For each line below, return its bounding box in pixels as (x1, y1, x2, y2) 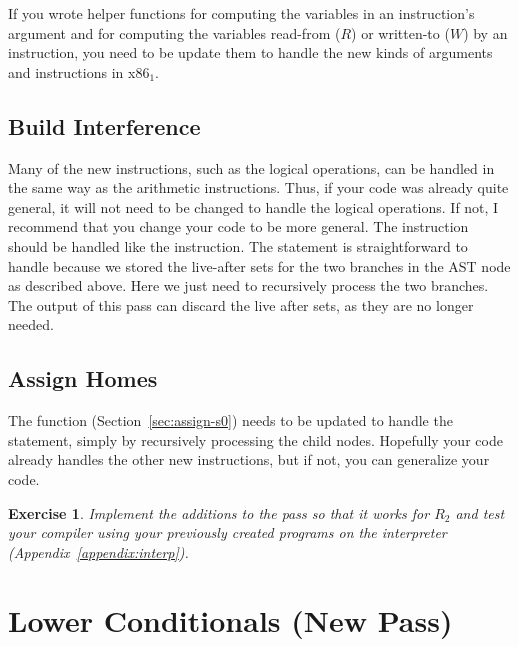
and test (455, 502, 505, 523)
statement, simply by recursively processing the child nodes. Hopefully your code (8, 429, 503, 450)
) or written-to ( (351, 22, 450, 43)
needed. (8, 314, 54, 335)
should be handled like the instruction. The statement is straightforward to (8, 235, 468, 256)
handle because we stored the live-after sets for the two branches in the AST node (8, 255, 511, 276)
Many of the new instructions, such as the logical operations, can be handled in (8, 157, 495, 178)
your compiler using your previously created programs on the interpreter (8, 522, 447, 543)
